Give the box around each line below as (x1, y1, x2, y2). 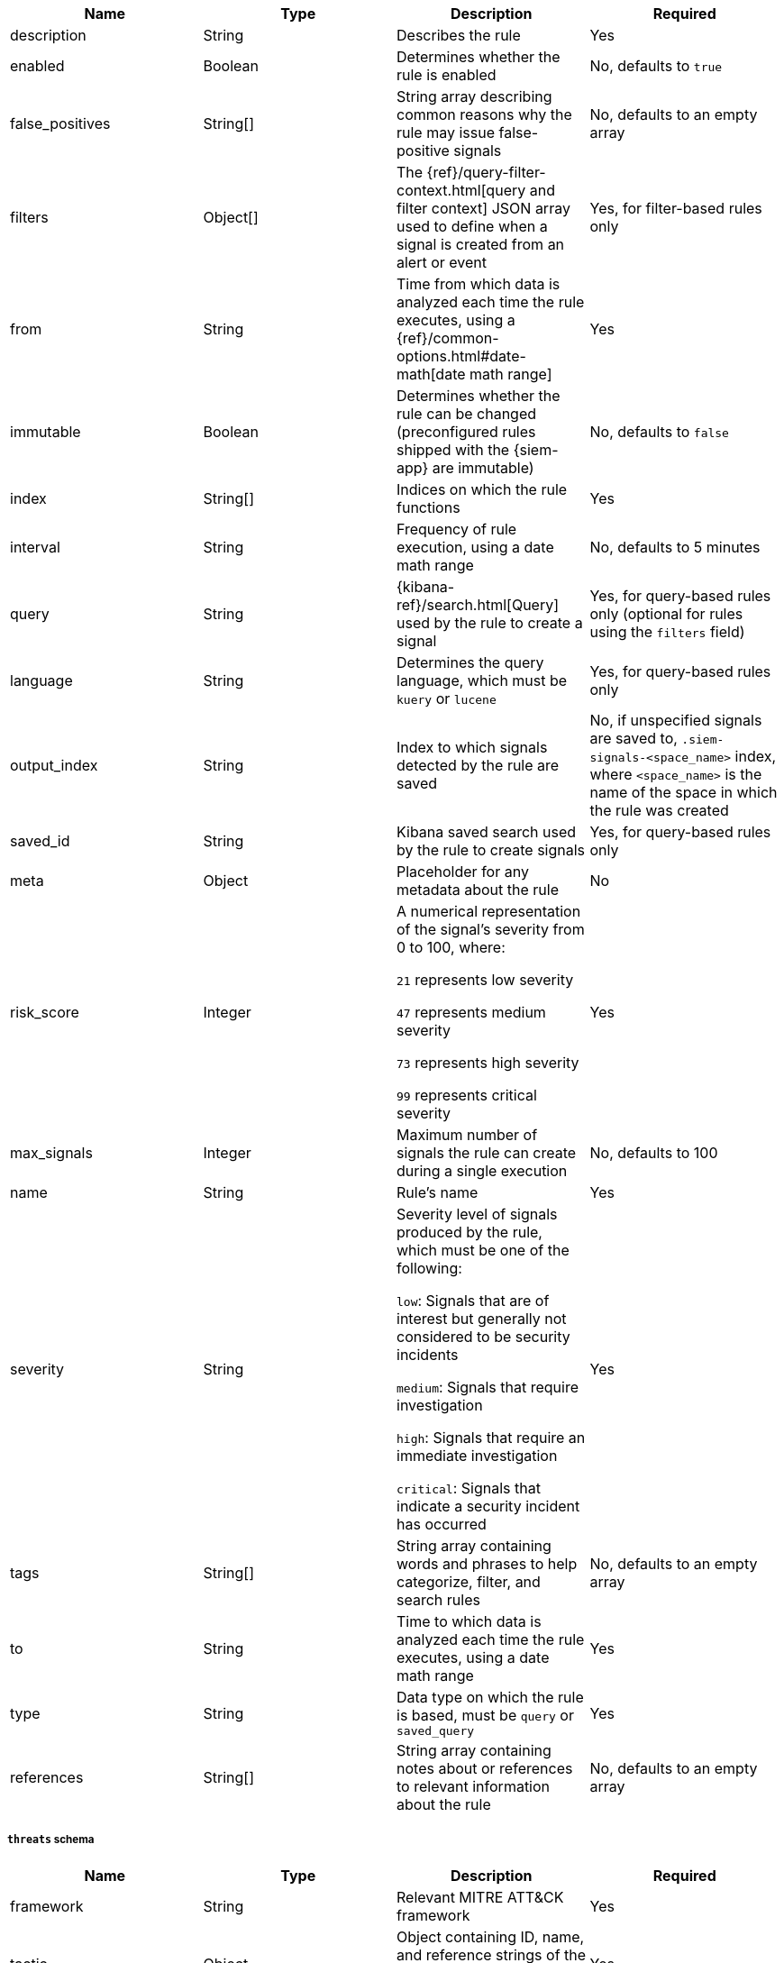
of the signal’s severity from (397, 920, 585, 938)
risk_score (10, 1003, 79, 1021)
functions (397, 498, 460, 516)
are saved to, (589, 729, 678, 747)
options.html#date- (397, 347, 526, 365)
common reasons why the (397, 105, 572, 123)
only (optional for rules (589, 605, 743, 623)
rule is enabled (397, 66, 497, 84)
